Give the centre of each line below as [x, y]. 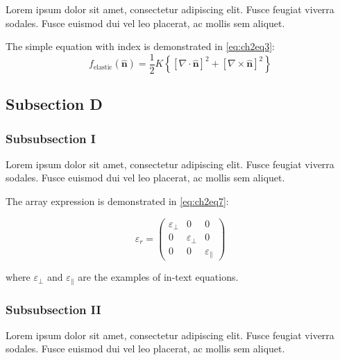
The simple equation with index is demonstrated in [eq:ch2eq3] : [141, 46]
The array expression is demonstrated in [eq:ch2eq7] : [117, 201]
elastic [103, 67]
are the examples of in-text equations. [158, 277]
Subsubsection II [53, 309]
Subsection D [54, 104]
